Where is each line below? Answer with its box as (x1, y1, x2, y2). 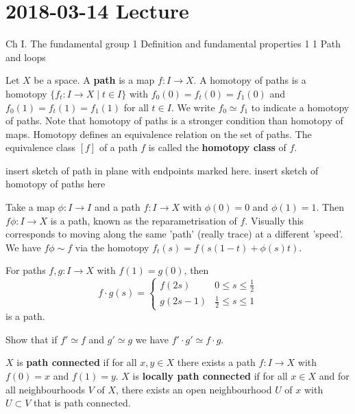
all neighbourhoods (5, 382, 86, 396)
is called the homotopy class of (148, 140, 286, 154)
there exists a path (177, 355, 256, 369)
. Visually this (245, 213, 304, 227)
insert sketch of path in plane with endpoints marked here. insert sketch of (5, 163, 319, 177)
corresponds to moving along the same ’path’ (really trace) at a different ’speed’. (5, 227, 343, 241)
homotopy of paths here (5, 176, 106, 191)
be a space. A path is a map (34, 73, 155, 87)
